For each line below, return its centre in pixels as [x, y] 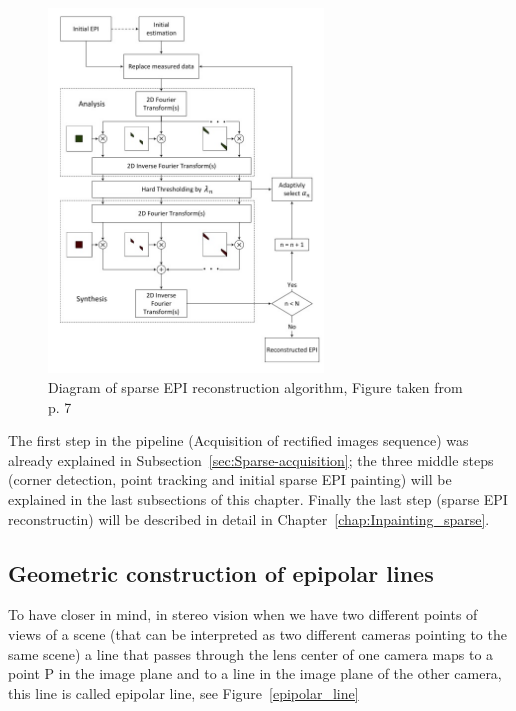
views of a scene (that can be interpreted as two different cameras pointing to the [257, 634]
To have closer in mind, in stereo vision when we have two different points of [243, 614]
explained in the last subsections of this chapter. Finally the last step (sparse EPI [258, 499]
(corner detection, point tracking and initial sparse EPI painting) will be [230, 479]
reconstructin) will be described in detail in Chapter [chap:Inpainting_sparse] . [249, 518]
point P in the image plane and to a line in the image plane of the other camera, [255, 673]
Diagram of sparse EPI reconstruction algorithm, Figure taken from [255, 387]
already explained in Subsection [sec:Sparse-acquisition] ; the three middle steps [251, 459]
